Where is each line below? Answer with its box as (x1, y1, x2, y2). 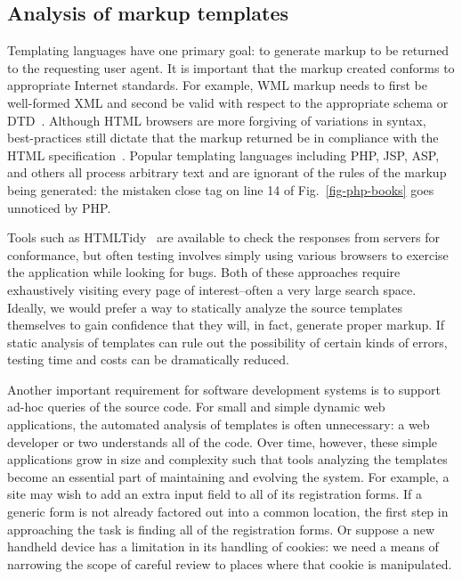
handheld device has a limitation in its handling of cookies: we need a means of (7, 537, 439, 556)
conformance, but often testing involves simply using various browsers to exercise (7, 245, 449, 264)
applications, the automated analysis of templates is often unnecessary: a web (7, 415, 430, 434)
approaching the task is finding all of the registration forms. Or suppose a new (7, 519, 435, 538)
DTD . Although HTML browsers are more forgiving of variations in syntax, (7, 110, 426, 129)
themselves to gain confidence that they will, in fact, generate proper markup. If (7, 315, 445, 334)
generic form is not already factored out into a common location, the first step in (7, 502, 449, 521)
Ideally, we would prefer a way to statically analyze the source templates (7, 298, 403, 316)
